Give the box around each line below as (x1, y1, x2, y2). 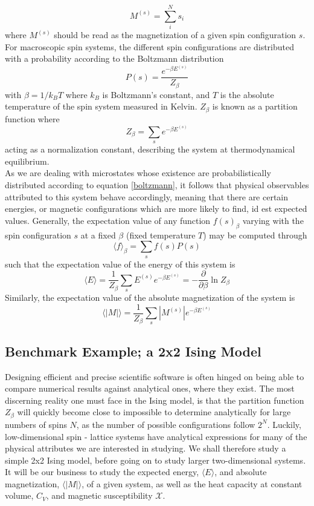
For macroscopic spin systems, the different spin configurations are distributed (5, 40, 294, 53)
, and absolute (214, 465, 267, 478)
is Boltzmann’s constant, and (102, 88, 210, 100)
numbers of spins (5, 418, 67, 430)
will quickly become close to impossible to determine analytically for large (17, 406, 291, 418)
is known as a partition (212, 100, 298, 113)
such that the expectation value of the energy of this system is (5, 257, 235, 270)
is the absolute (220, 88, 274, 100)
